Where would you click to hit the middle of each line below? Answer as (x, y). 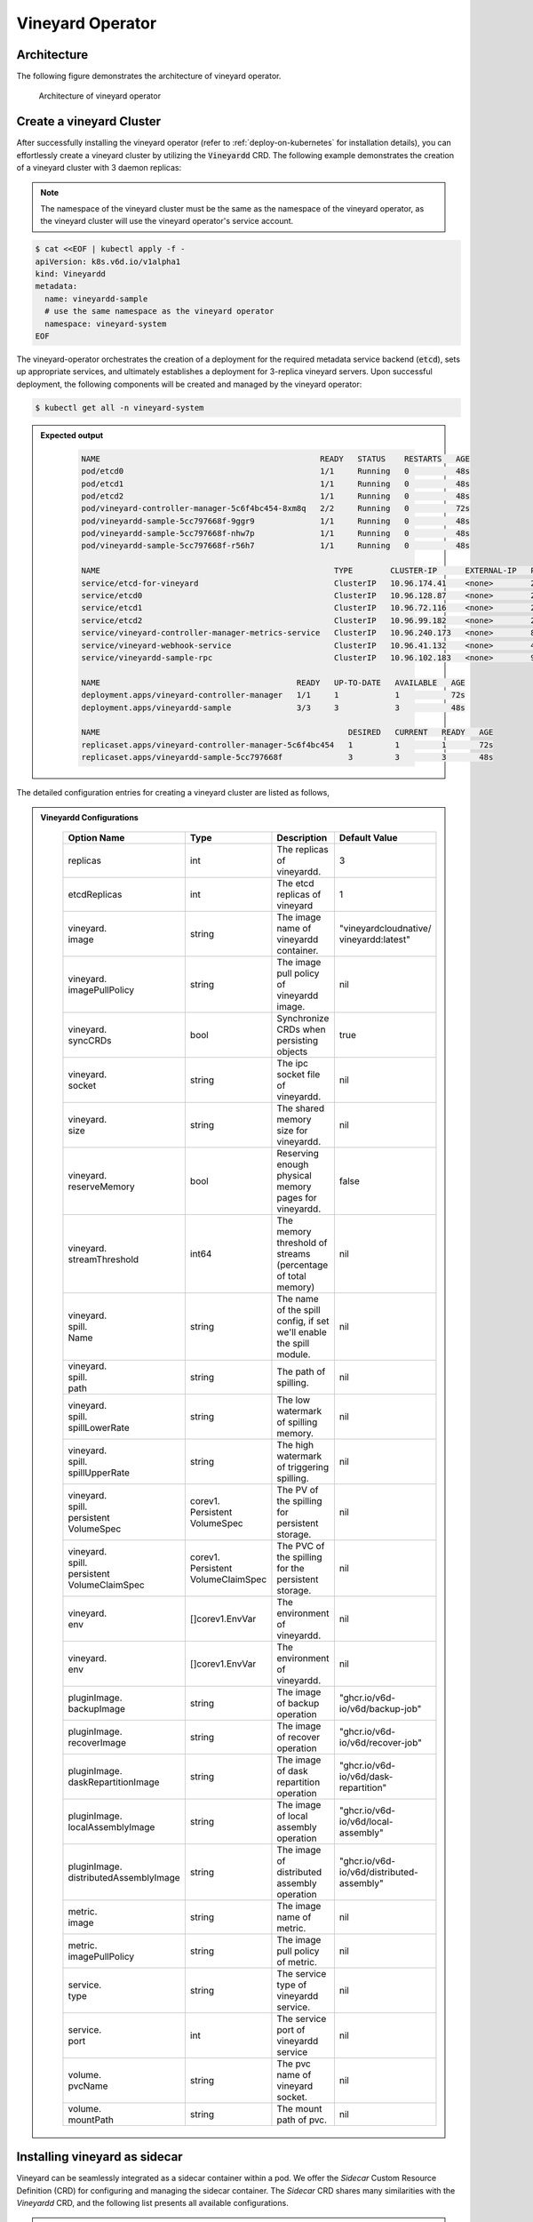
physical (294, 1175)
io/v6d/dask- (366, 1776)
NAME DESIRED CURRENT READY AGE (287, 732)
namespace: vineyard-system (106, 324)
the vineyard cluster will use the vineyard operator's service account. (167, 221)
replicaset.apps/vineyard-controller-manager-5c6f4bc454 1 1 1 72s (287, 745)
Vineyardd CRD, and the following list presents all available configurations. (152, 2203)
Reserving (298, 1153)
